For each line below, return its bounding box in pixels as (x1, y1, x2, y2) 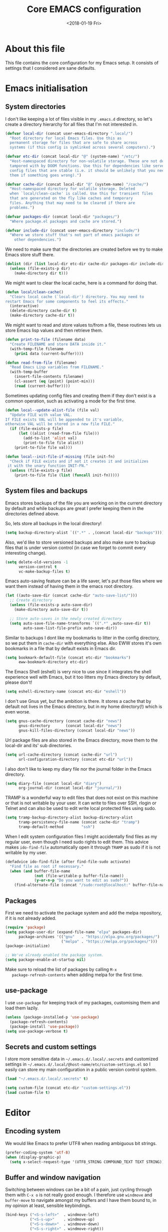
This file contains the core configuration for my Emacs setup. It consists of (5, 59, 159, 66)
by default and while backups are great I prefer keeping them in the (5, 505, 144, 511)
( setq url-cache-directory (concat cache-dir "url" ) (5, 752, 117, 757)
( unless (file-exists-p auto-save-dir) (9, 602, 93, 607)
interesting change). (5, 550, 46, 556)
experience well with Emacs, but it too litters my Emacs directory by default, (5, 674, 161, 680)
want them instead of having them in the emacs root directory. (5, 583, 133, 589)
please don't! (5, 679, 32, 685)
